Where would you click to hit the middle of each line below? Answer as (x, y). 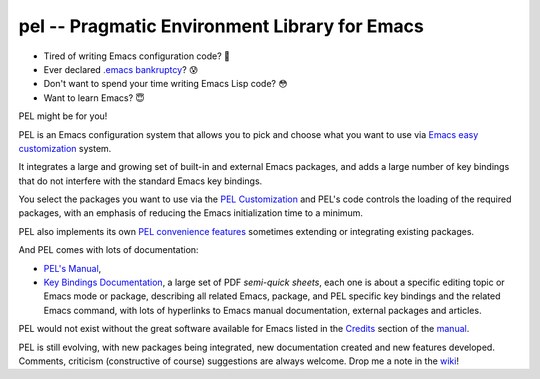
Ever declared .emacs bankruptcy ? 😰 (121, 69)
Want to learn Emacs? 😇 (94, 97)
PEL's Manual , (72, 268)
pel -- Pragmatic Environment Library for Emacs (221, 26)
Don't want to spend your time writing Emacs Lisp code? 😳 (165, 84)
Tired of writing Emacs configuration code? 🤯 (136, 56)
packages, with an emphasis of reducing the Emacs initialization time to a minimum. (191, 213)
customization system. (65, 148)
